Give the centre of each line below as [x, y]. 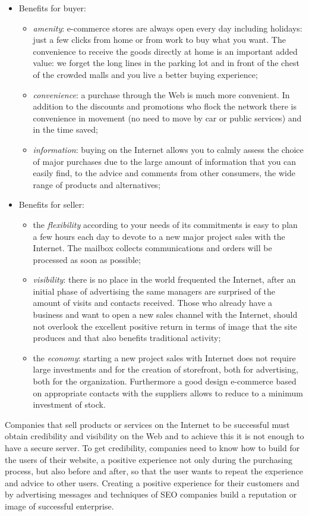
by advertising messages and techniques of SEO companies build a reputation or [151, 494]
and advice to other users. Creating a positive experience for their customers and [152, 482]
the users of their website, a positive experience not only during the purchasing [149, 459]
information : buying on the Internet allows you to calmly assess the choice [168, 149]
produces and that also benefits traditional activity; [127, 338]
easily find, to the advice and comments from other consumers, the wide [164, 173]
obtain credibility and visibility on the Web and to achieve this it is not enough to [154, 436]
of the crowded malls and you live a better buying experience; [145, 74]
